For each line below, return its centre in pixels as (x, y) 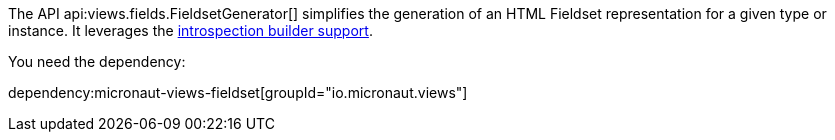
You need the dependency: (97, 61)
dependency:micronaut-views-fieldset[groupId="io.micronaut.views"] (238, 92)
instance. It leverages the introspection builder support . (190, 30)
